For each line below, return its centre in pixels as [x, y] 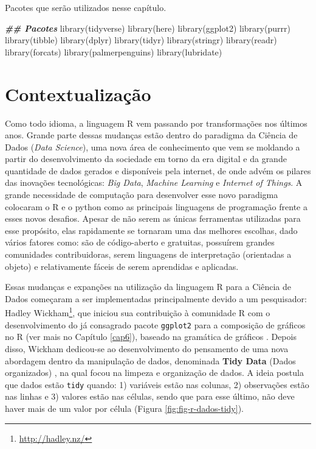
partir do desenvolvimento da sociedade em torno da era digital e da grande [146, 159]
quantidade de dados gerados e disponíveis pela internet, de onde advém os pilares [158, 170]
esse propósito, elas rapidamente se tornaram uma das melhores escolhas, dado [151, 230]
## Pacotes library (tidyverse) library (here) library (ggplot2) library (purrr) [148, 28]
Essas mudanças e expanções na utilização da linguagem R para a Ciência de [148, 287]
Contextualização [78, 94]
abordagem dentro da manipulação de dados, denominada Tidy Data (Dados [150, 360]
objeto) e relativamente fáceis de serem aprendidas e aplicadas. [122, 266]
